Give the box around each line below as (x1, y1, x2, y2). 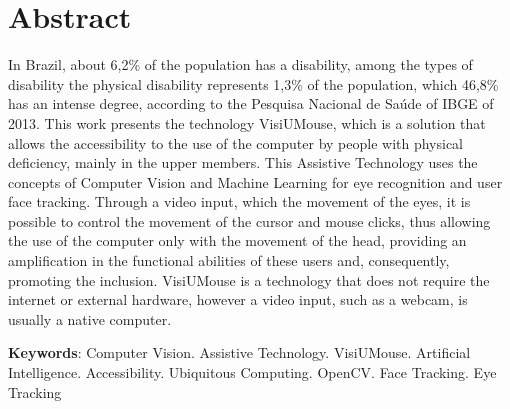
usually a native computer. (8, 308, 172, 329)
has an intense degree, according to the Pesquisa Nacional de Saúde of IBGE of (8, 93, 494, 114)
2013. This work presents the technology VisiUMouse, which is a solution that (8, 112, 486, 133)
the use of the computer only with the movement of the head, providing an (8, 230, 467, 251)
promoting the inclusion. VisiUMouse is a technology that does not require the (8, 269, 490, 290)
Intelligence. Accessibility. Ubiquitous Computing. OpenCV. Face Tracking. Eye (8, 362, 497, 383)
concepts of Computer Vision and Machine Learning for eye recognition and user (8, 171, 503, 192)
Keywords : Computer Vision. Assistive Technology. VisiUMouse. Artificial (8, 342, 471, 363)
